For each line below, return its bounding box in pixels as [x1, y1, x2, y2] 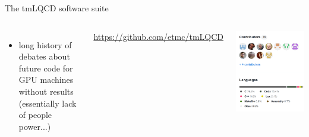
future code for [18, 61, 73, 74]
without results [18, 85, 74, 97]
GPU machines [18, 73, 74, 86]
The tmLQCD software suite [5, 2, 109, 14]
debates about [18, 50, 70, 63]
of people [18, 108, 52, 121]
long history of [18, 38, 72, 51]
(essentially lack [18, 96, 77, 109]
